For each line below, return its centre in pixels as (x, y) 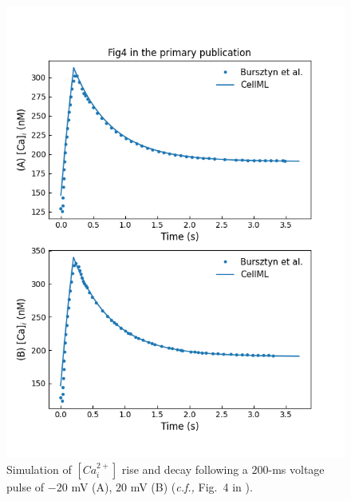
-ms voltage (296, 469)
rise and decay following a (185, 469)
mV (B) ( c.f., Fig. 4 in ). (191, 486)
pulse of (26, 486)
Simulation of (39, 469)
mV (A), (92, 486)
